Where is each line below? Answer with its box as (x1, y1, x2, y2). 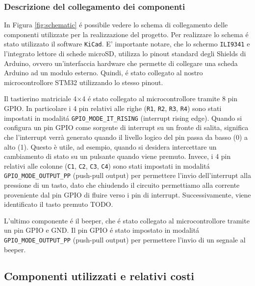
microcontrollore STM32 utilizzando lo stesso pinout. (4, 77, 163, 87)
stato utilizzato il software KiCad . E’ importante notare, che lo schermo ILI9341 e (4, 39, 250, 49)
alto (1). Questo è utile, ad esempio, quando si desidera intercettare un (4, 141, 217, 152)
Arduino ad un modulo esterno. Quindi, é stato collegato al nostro (4, 67, 203, 78)
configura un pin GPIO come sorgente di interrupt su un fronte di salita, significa (4, 122, 249, 132)
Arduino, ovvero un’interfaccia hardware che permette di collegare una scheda (4, 58, 238, 68)
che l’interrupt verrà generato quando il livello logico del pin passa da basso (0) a (4, 132, 248, 142)
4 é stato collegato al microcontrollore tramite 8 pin (82, 93, 237, 104)
